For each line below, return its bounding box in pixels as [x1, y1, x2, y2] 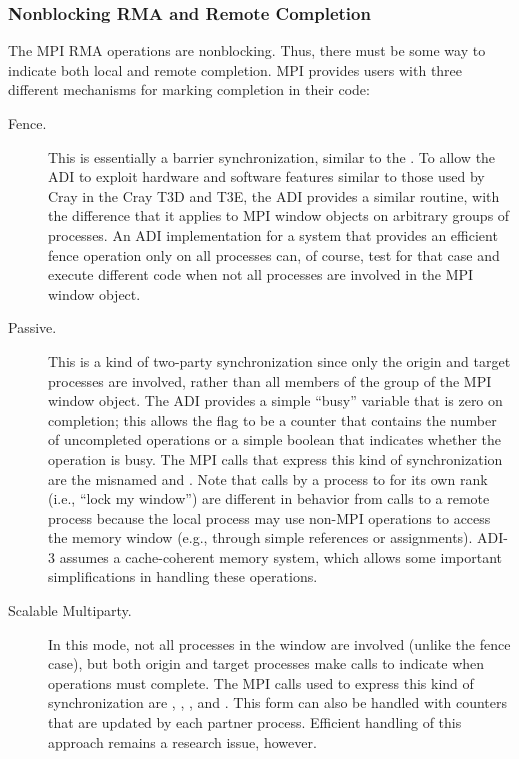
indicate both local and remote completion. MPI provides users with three [8, 59, 463, 80]
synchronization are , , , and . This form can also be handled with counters [48, 692, 507, 713]
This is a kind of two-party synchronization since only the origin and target [48, 350, 511, 371]
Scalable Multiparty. [8, 600, 132, 621]
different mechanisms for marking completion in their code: [8, 79, 370, 100]
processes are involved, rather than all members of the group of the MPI [48, 370, 492, 391]
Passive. [8, 317, 57, 338]
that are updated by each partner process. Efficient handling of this [48, 712, 462, 733]
